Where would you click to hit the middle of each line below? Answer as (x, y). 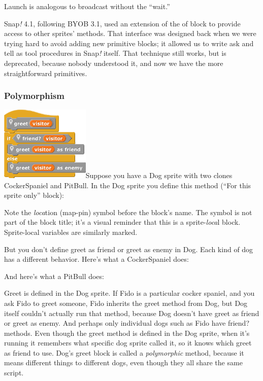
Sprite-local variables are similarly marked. (71, 232)
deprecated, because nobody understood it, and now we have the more (114, 63)
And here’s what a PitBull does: (54, 276)
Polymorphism (34, 96)
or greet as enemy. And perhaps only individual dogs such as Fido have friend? (127, 323)
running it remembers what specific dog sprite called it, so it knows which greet (128, 343)
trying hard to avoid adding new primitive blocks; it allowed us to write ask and (129, 43)
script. (14, 373)
